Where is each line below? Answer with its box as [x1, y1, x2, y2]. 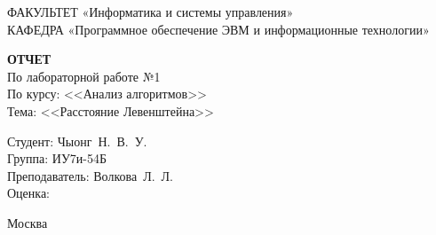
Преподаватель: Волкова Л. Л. [7, 166, 173, 184]
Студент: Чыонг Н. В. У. [7, 131, 147, 150]
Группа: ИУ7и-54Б [7, 149, 107, 168]
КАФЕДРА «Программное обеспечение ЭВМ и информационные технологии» [7, 20, 430, 38]
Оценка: [7, 184, 51, 202]
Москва [7, 213, 48, 231]
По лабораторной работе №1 [7, 67, 161, 85]
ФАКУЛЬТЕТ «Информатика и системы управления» [7, 3, 294, 20]
